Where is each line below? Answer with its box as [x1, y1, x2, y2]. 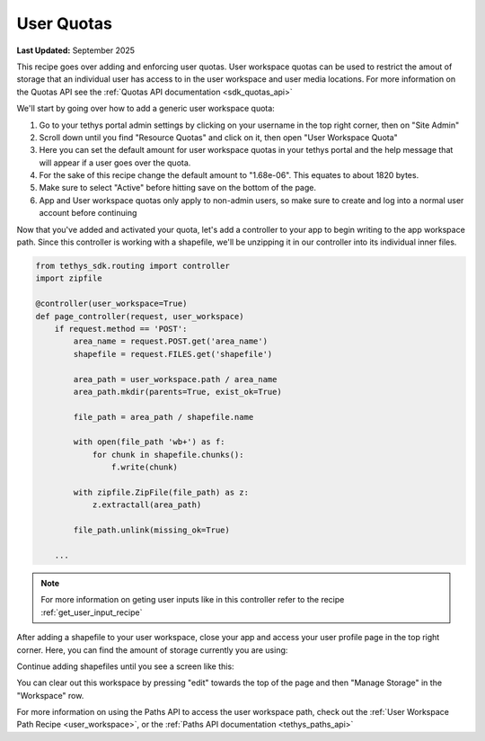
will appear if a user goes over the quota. [39, 157, 191, 168]
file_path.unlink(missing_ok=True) [73, 525, 231, 535]
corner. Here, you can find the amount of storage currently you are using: [16, 644, 288, 656]
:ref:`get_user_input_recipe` [40, 607, 143, 618]
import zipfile [35, 273, 102, 283]
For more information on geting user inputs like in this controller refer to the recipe [40, 594, 345, 605]
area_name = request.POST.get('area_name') [73, 336, 269, 346]
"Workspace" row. [16, 690, 84, 701]
